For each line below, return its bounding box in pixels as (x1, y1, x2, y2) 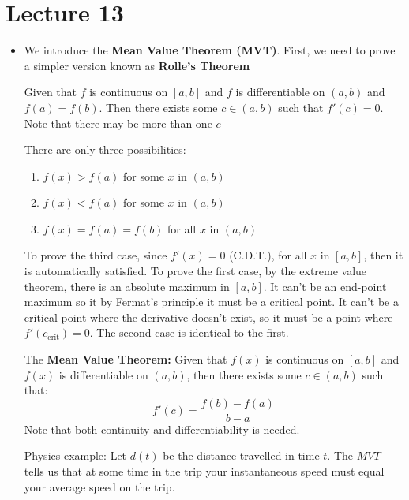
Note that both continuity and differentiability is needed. (24, 420, 300, 437)
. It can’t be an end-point (263, 278, 387, 294)
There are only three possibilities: (24, 141, 186, 158)
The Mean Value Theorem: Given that (24, 351, 227, 368)
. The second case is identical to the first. (89, 324, 289, 341)
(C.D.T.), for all (229, 247, 307, 263)
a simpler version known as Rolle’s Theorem (24, 57, 250, 73)
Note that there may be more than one (24, 114, 212, 131)
